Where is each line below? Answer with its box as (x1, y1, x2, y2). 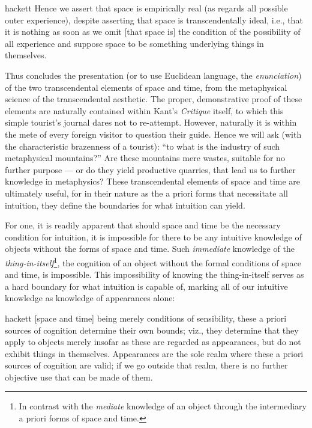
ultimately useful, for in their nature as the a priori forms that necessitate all (5, 186, 288, 199)
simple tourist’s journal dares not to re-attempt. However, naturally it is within (5, 116, 297, 129)
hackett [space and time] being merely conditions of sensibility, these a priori (5, 311, 287, 324)
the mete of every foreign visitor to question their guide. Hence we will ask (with (5, 127, 302, 140)
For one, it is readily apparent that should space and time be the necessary (5, 219, 281, 231)
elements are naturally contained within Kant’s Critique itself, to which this (5, 104, 284, 117)
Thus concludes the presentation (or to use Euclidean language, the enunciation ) (5, 69, 302, 81)
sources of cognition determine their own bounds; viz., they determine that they (5, 323, 299, 336)
